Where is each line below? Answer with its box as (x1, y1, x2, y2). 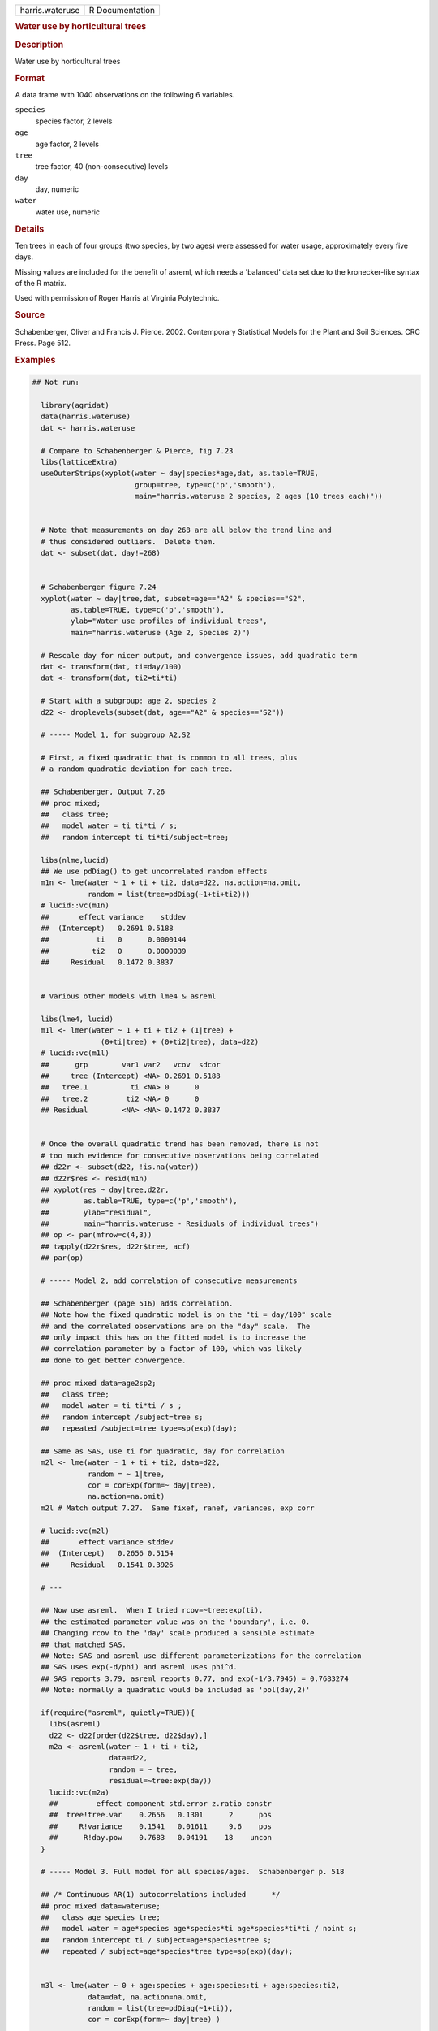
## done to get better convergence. (41, 1355, 187, 1365)
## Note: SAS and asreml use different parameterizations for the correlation (41, 1651, 362, 1661)
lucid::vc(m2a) (49, 1787, 109, 1797)
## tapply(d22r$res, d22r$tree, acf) (41, 1241, 191, 1251)
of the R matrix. (15, 279, 67, 288)
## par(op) (41, 1254, 84, 1262)
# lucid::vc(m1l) (41, 1049, 109, 1058)
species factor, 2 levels (35, 116, 113, 126)
